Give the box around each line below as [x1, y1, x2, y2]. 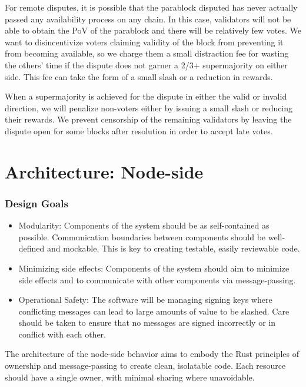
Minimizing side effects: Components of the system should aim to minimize [18, 262, 290, 274]
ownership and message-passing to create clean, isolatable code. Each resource [5, 359, 286, 372]
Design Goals [5, 196, 68, 210]
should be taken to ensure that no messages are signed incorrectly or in [18, 316, 275, 329]
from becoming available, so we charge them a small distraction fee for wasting [5, 47, 289, 59]
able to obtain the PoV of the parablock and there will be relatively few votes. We [5, 24, 301, 37]
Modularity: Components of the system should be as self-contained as [18, 219, 270, 231]
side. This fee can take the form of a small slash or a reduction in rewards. [5, 70, 273, 82]
